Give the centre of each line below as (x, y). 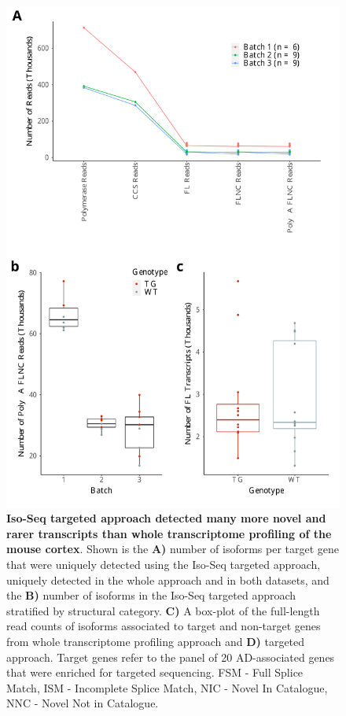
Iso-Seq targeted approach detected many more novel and (166, 518)
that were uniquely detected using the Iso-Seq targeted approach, (164, 564)
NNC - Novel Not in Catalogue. (83, 703)
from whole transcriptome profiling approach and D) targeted (156, 641)
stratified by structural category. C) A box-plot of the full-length (163, 610)
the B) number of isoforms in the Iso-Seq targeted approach (151, 595)
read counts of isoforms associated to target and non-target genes (164, 626)
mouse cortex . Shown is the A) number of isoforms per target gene (173, 549)
